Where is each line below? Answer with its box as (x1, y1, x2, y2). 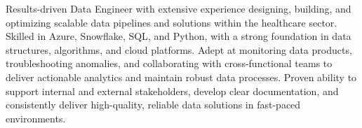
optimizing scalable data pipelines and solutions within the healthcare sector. (6, 15, 337, 29)
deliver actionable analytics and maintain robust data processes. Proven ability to (6, 69, 357, 84)
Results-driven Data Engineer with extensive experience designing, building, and (6, 1, 351, 15)
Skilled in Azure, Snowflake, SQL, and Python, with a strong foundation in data (6, 29, 351, 43)
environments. (6, 111, 66, 125)
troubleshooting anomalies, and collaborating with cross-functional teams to (6, 56, 333, 71)
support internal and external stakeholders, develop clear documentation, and (6, 83, 339, 98)
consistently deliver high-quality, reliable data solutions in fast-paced (6, 97, 301, 112)
